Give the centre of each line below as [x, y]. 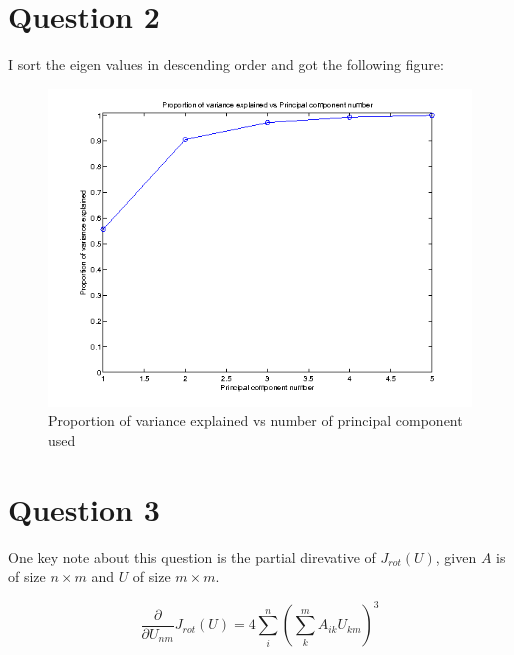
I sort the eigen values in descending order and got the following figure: [226, 64]
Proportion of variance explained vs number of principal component [255, 420]
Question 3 [84, 508]
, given [456, 556]
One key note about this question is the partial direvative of [192, 556]
